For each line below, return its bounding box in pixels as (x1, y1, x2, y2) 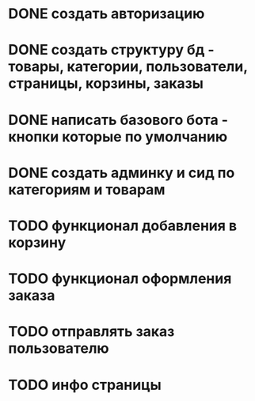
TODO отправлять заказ (8, 323, 175, 341)
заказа (8, 286, 55, 305)
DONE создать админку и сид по (8, 164, 235, 182)
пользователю (8, 339, 109, 357)
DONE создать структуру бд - (8, 41, 215, 59)
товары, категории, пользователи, (8, 58, 248, 76)
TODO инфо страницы (8, 376, 162, 394)
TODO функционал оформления (8, 270, 232, 288)
